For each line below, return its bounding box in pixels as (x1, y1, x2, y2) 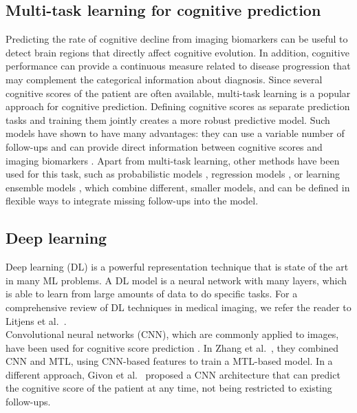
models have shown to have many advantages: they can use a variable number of (6, 126, 345, 140)
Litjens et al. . (6, 313, 67, 328)
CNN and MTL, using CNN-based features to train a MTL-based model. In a (6, 354, 333, 368)
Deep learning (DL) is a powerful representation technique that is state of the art (6, 260, 349, 274)
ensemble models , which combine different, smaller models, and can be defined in (6, 180, 350, 194)
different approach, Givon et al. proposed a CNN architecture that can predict (6, 367, 340, 381)
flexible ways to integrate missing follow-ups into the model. (6, 193, 259, 208)
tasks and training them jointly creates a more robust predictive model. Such (6, 112, 330, 127)
